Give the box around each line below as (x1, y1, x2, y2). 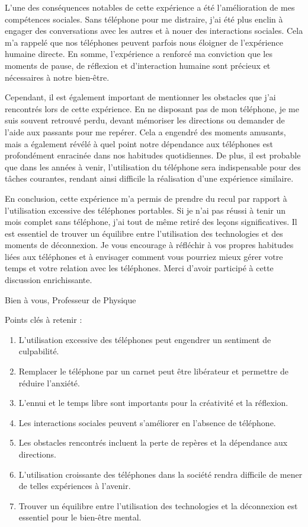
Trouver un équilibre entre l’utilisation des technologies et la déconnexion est (18, 499, 298, 512)
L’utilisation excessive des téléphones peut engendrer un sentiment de (18, 333, 271, 345)
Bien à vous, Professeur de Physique (5, 293, 136, 306)
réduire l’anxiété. (18, 376, 80, 389)
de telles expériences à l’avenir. (18, 480, 131, 492)
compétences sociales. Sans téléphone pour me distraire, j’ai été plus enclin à (5, 12, 283, 25)
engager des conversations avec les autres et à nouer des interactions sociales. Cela (5, 24, 303, 37)
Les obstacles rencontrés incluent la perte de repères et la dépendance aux (18, 436, 288, 449)
